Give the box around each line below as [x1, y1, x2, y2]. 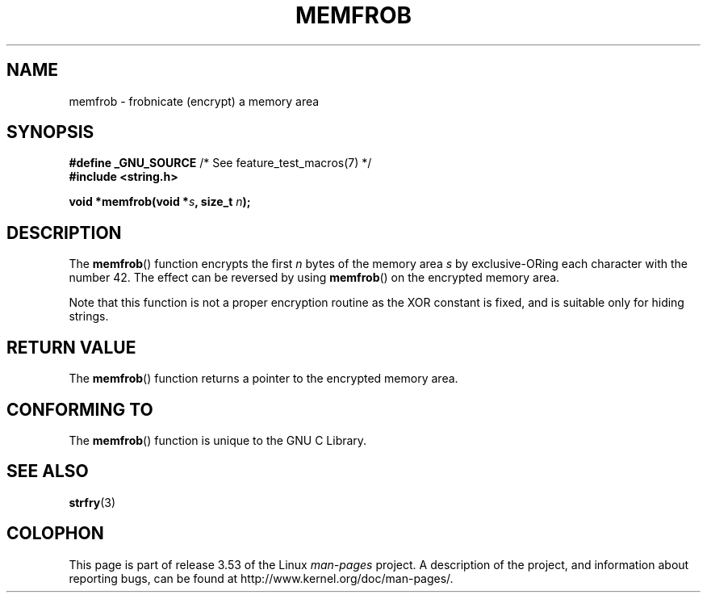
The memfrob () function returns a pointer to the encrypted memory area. [69, 371, 458, 386]
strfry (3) [69, 495, 116, 509]
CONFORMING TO [6, 399, 153, 420]
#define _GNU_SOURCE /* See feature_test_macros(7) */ [69, 156, 372, 170]
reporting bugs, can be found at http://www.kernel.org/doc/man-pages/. [69, 571, 454, 585]
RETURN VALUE [6, 337, 136, 358]
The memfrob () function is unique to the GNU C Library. [69, 433, 367, 447]
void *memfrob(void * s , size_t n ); [69, 195, 251, 209]
